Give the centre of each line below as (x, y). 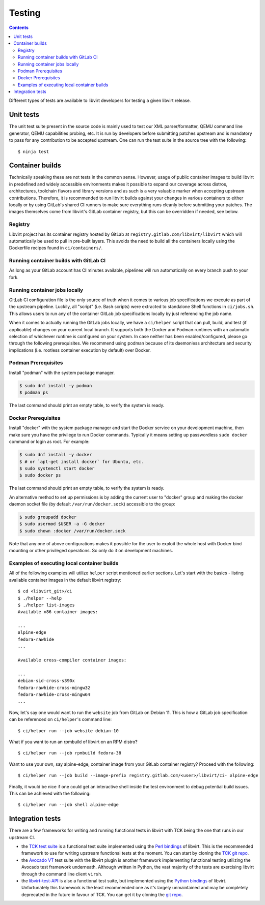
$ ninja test (33, 152)
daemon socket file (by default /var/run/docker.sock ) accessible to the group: (92, 504)
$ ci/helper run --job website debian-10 (68, 731)
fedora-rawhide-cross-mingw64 (54, 694)
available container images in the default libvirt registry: (65, 580)
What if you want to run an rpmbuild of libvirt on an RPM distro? (73, 742)
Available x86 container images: (58, 612)
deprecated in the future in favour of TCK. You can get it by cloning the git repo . (102, 894)
